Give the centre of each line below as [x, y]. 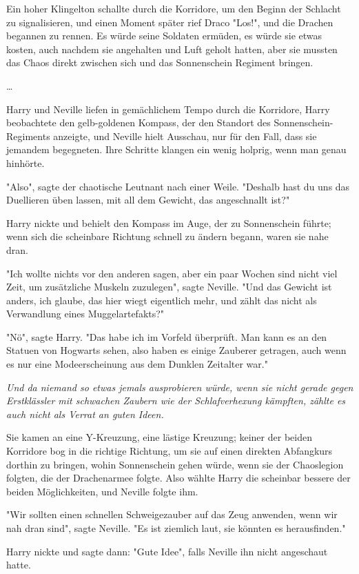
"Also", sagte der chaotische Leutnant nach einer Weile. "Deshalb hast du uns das [178, 186]
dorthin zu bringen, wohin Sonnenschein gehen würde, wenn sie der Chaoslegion [175, 464]
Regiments [28, 136]
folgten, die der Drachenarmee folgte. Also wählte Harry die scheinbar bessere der [178, 478]
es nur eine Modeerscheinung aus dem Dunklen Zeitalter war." [137, 364]
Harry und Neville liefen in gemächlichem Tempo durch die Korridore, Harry [168, 109]
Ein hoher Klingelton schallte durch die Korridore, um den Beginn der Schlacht [174, 8]
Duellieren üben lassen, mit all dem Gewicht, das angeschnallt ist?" [148, 200]
